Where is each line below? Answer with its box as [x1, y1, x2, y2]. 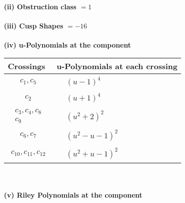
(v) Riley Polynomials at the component [4, 190, 143, 200]
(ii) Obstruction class [4, 1, 77, 11]
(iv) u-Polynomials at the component [4, 40, 131, 50]
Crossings [8, 60, 45, 72]
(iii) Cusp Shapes [4, 21, 63, 31]
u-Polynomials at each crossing [57, 60, 178, 72]
